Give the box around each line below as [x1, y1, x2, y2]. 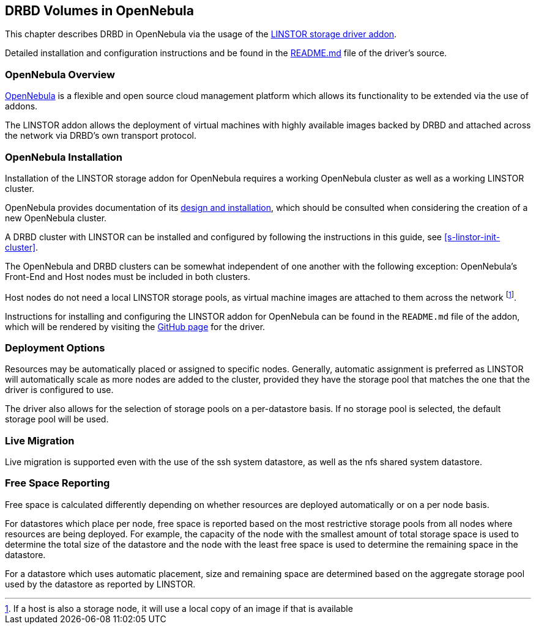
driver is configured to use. [5, 384, 114, 395]
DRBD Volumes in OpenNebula [5, 3, 194, 18]
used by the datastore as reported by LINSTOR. [5, 578, 196, 589]
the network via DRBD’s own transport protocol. [5, 130, 197, 141]
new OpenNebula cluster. [5, 212, 107, 223]
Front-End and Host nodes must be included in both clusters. [5, 271, 250, 282]
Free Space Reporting [5, 477, 110, 490]
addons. [5, 101, 38, 112]
